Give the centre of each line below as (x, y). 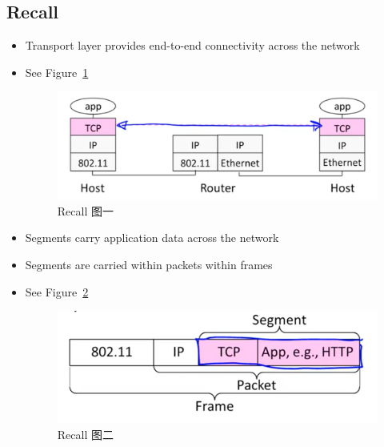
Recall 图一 (85, 210)
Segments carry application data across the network (152, 238)
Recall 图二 (85, 434)
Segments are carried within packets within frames (149, 264)
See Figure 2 (57, 291)
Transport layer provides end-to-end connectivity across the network (192, 45)
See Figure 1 (57, 72)
